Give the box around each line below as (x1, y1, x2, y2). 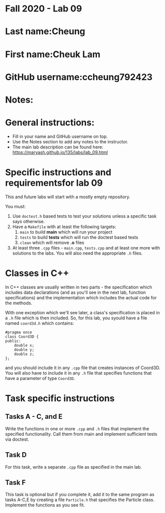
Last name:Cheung (5, 26, 85, 37)
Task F (5, 478, 26, 487)
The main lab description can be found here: (12, 144, 103, 150)
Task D (5, 451, 27, 459)
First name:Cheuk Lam (5, 48, 101, 60)
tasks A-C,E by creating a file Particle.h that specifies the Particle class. (5, 497, 155, 503)
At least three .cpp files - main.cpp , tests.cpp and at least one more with (12, 245, 161, 251)
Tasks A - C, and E (5, 412, 63, 421)
